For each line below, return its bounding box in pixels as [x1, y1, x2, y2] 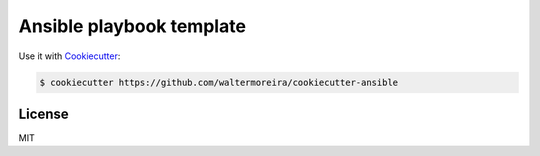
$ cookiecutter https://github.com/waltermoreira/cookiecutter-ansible [39, 76, 399, 88]
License [18, 105, 69, 122]
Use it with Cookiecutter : [18, 50, 121, 62]
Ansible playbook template [18, 15, 247, 37]
